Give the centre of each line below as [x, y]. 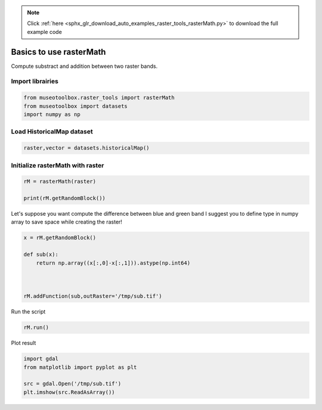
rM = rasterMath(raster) [60, 181]
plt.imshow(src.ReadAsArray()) [69, 392]
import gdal [41, 359]
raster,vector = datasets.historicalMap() [86, 148]
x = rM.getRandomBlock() [60, 238]
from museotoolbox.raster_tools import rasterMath [99, 98]
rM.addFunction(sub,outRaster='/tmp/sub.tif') [93, 296]
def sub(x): [41, 254]
